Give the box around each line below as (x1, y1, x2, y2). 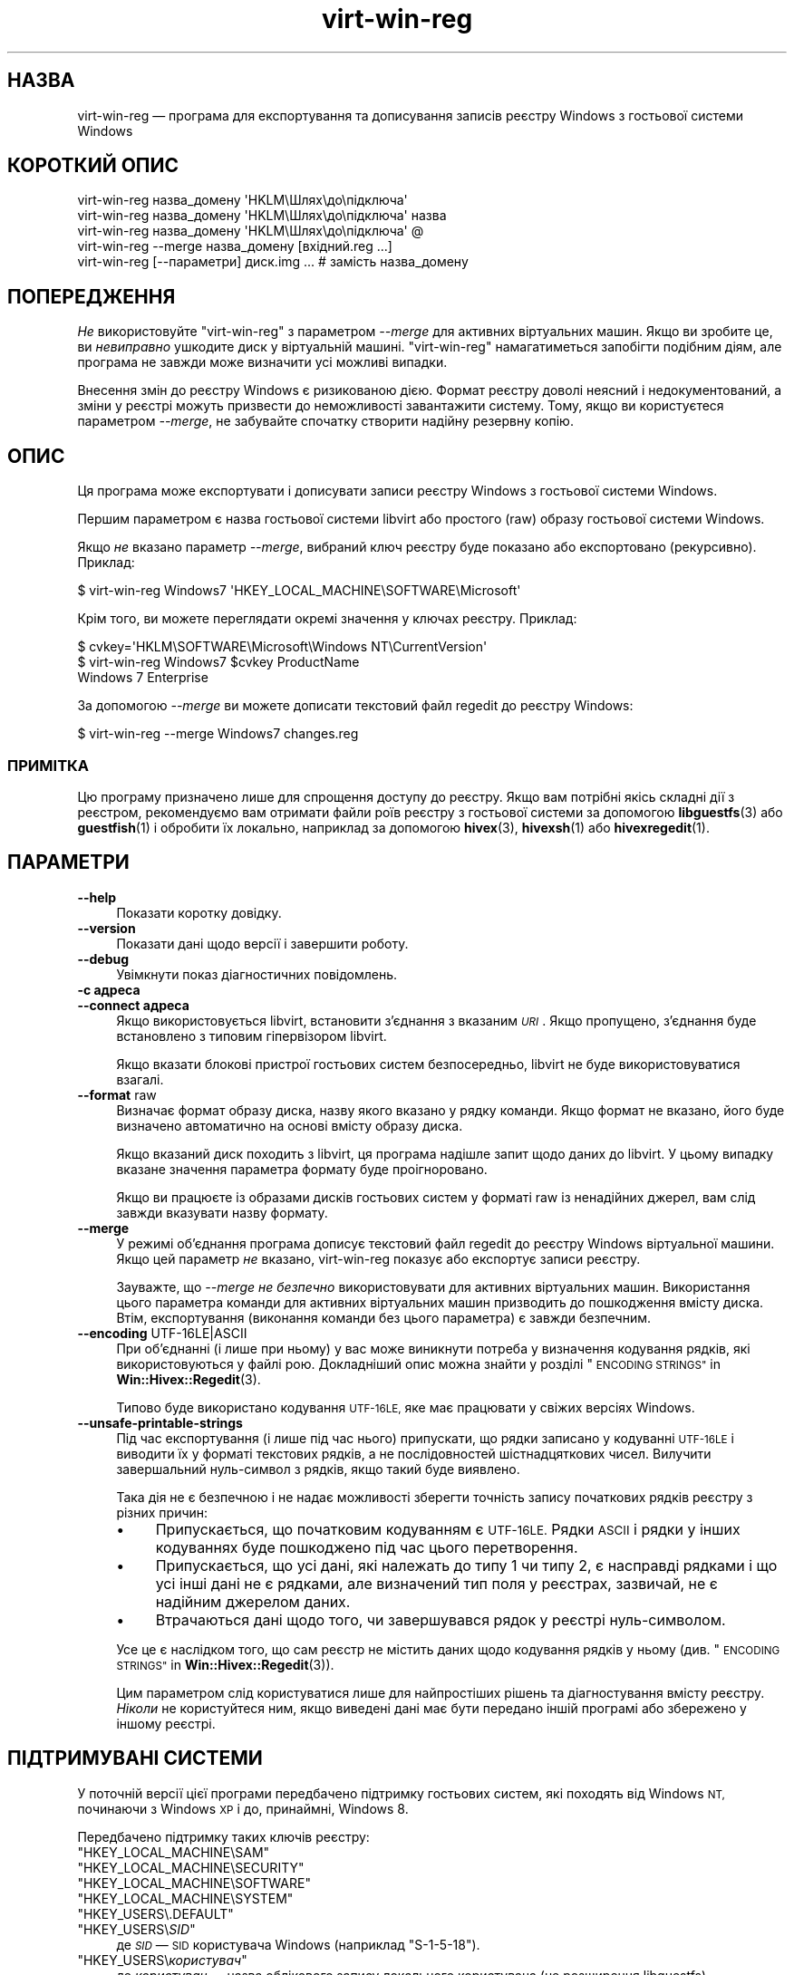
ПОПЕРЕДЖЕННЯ (7, 284, 176, 308)
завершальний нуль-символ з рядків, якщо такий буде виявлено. (116, 1460, 520, 1477)
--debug (77, 950, 130, 967)
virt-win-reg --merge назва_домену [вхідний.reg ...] (77, 238, 392, 255)
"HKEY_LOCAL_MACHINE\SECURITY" (77, 1859, 305, 1875)
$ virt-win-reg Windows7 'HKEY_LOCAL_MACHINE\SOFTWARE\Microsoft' (77, 583, 521, 599)
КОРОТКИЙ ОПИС (7, 154, 179, 178)
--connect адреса (77, 997, 189, 1013)
